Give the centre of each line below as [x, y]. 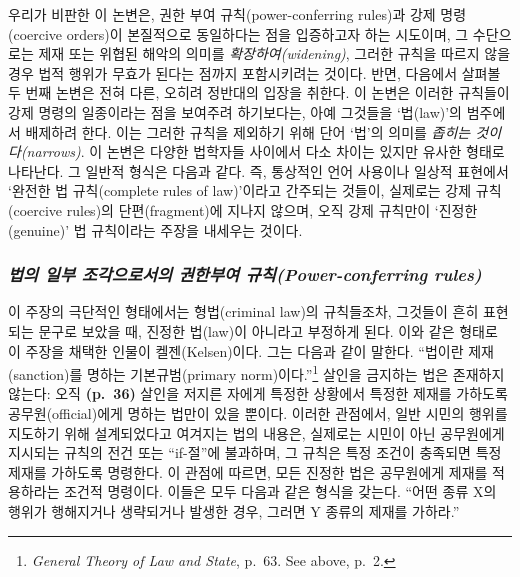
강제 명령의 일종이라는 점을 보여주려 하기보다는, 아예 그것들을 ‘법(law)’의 [235, 111]
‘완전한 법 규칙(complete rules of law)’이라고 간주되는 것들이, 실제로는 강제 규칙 [255, 190]
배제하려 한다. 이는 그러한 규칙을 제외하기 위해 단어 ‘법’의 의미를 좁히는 [248, 131]
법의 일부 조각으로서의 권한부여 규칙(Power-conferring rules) [245, 274]
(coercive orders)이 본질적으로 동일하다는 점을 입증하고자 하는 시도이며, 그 [238, 33]
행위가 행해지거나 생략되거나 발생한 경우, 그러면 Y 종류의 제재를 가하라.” [234, 510]
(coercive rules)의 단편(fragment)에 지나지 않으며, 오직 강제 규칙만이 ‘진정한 [243, 209]
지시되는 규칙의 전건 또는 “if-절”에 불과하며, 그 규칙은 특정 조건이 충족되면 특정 [255, 452]
